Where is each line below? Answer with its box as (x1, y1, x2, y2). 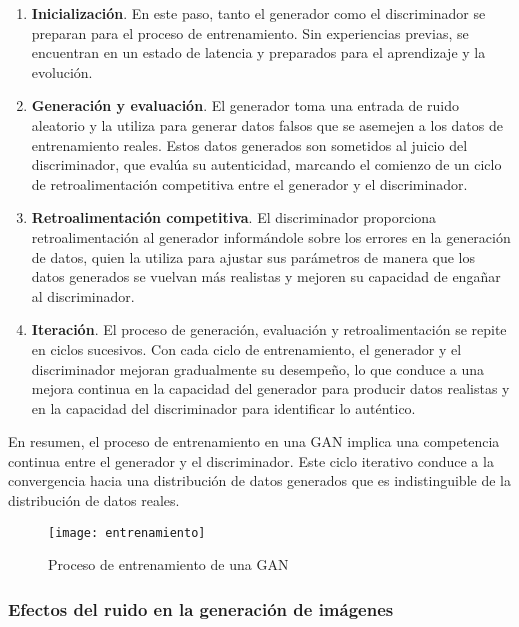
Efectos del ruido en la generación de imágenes (8, 596, 394, 621)
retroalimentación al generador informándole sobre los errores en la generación (31, 226, 511, 247)
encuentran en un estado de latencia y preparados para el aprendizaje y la (31, 42, 486, 63)
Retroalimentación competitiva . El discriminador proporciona (31, 207, 437, 228)
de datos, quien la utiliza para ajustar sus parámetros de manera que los (31, 246, 476, 267)
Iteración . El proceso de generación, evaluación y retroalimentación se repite (31, 319, 507, 340)
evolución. (31, 61, 93, 82)
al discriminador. (31, 285, 135, 306)
